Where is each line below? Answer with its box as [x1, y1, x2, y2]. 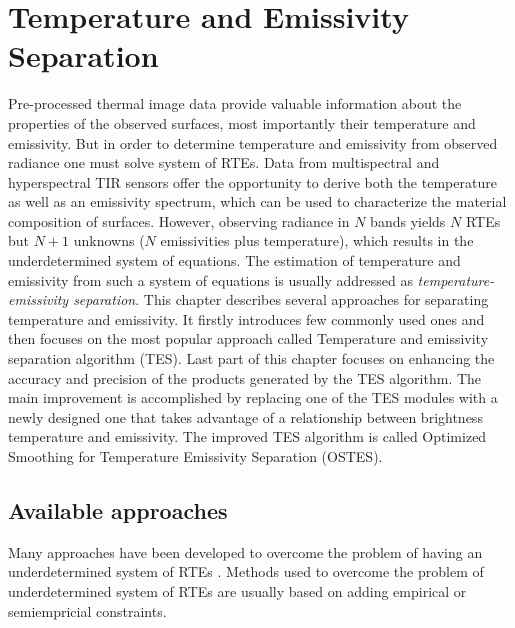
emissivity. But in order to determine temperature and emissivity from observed [8, 132, 498, 153]
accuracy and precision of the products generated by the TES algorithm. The [8, 367, 482, 388]
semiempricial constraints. [8, 600, 167, 621]
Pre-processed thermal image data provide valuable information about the [8, 93, 462, 114]
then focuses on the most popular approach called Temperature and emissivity [8, 328, 489, 349]
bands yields [370, 210, 446, 231]
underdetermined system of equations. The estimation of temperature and [8, 250, 461, 271]
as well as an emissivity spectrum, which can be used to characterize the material [8, 191, 507, 212]
